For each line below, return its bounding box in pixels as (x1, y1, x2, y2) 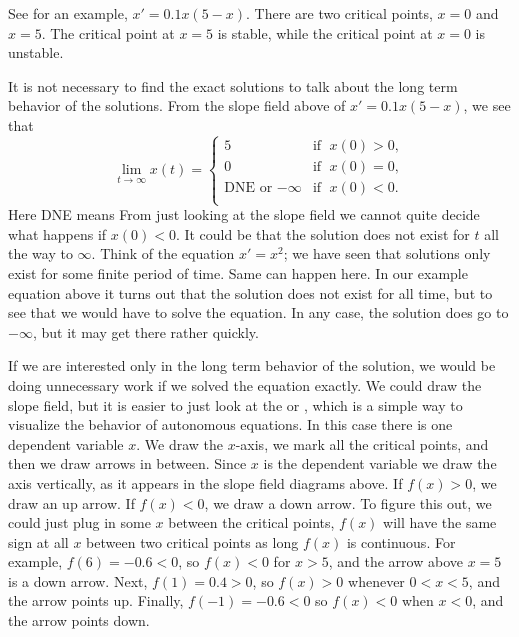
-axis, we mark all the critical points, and (235, 433, 489, 454)
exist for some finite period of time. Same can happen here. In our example (8, 262, 468, 283)
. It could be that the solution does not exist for (175, 223, 470, 244)
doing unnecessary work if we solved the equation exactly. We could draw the (8, 374, 482, 395)
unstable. (8, 42, 64, 63)
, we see (463, 95, 511, 116)
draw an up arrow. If (8, 492, 135, 513)
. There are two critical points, (246, 3, 433, 23)
